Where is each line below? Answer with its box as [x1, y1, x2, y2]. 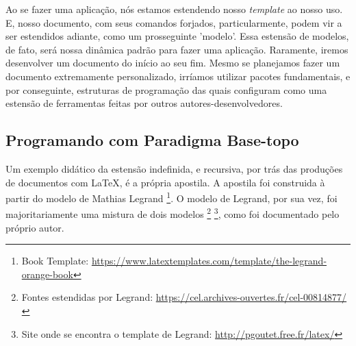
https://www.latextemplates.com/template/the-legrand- [91, 254, 327, 268]
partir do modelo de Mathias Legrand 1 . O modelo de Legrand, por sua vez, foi [5, 189, 338, 205]
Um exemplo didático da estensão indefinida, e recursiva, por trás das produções [5, 161, 343, 175]
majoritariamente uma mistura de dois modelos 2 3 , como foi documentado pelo [5, 205, 340, 221]
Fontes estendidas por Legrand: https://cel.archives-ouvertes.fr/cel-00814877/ [21, 290, 347, 304]
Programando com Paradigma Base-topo [5, 129, 299, 151]
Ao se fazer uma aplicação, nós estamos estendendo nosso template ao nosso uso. [5, 2, 343, 16]
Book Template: [21, 254, 89, 268]
